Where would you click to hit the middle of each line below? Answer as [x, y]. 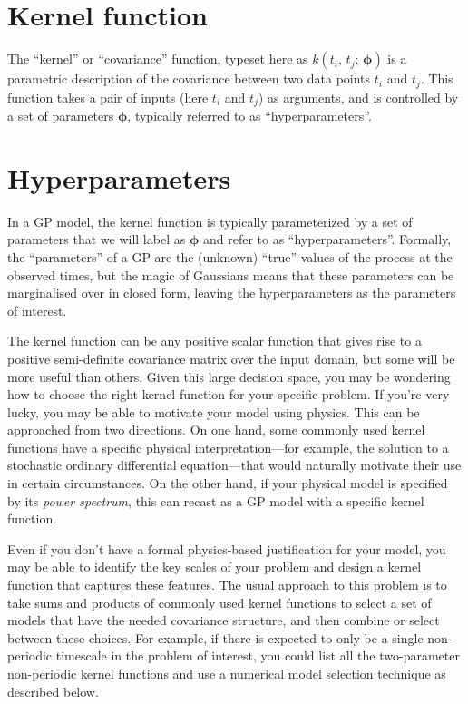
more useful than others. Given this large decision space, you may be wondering [229, 376]
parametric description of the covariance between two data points [189, 78]
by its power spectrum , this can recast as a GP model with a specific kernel [216, 500]
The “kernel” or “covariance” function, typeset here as [158, 59]
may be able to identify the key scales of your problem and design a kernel [214, 567]
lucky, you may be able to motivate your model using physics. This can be [214, 411]
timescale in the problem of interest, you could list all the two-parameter [258, 655]
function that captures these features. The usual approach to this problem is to [227, 585]
